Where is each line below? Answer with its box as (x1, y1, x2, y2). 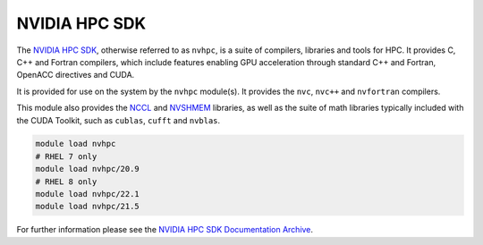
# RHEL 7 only (35, 151, 97, 161)
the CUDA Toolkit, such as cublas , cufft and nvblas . (16, 114, 221, 125)
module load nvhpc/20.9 (35, 164, 140, 174)
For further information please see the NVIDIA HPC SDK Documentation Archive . (16, 224, 313, 235)
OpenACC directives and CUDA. (16, 70, 135, 80)
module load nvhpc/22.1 (35, 189, 140, 199)
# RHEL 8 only (35, 176, 97, 187)
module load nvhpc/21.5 (35, 201, 140, 212)
